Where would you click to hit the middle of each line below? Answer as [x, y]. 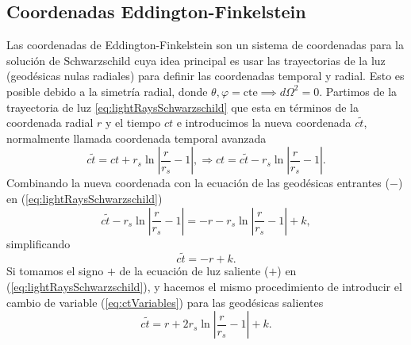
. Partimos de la [358, 91]
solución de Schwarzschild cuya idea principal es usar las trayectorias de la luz [196, 60]
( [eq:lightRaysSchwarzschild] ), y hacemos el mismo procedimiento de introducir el [204, 286]
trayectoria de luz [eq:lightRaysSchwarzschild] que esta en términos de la [182, 107]
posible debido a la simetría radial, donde [107, 91]
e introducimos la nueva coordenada [264, 123]
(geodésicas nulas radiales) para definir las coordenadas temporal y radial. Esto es [205, 76]
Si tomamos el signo [55, 271]
